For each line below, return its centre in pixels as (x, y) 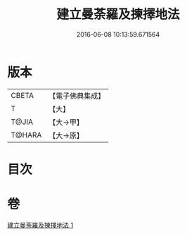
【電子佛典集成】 (77, 96)
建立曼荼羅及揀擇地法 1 (40, 225)
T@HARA (26, 135)
